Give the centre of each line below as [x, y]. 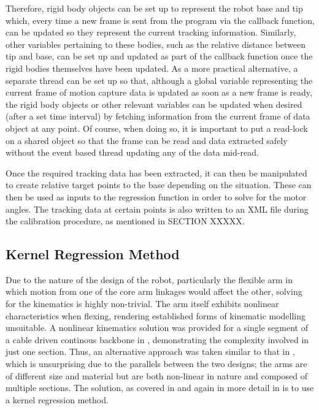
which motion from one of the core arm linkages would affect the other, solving [154, 291]
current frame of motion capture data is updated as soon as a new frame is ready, [159, 92]
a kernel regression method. [57, 399]
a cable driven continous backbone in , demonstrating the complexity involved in [157, 339]
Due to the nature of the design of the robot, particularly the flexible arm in [149, 279]
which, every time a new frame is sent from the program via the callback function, [160, 20]
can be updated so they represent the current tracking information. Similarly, [151, 32]
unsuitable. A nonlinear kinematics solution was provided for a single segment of [157, 328]
